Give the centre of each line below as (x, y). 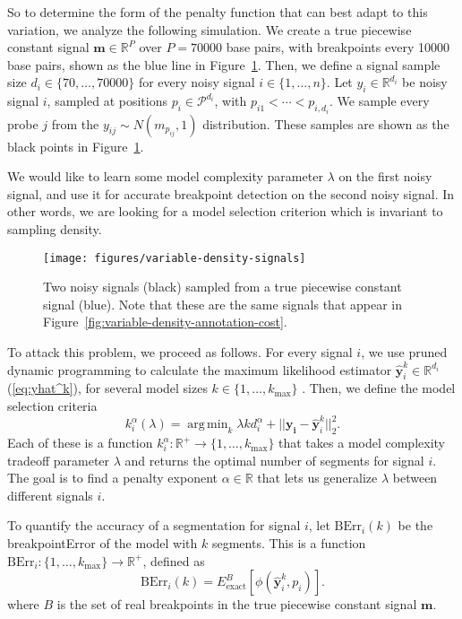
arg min (208, 425)
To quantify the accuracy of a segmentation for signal (154, 525)
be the (415, 525)
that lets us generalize (317, 478)
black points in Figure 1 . (76, 146)
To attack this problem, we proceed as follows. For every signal (180, 352)
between (415, 478)
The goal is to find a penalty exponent (112, 478)
